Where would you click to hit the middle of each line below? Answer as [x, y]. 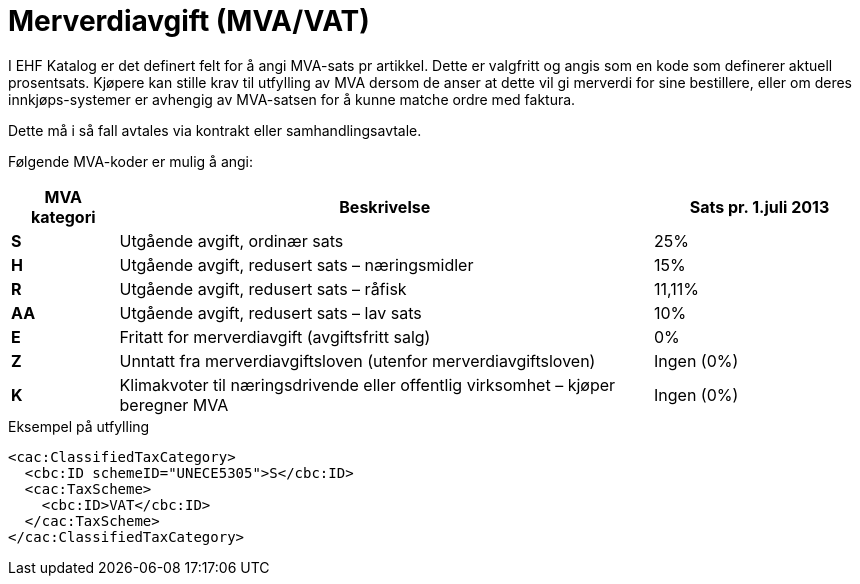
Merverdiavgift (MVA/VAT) [189, 21]
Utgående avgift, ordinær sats [231, 240]
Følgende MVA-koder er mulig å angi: [131, 161]
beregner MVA [174, 404]
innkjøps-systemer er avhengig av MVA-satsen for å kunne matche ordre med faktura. [292, 99]
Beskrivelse [385, 206]
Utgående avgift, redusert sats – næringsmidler [296, 264]
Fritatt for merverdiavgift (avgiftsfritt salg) [275, 336]
